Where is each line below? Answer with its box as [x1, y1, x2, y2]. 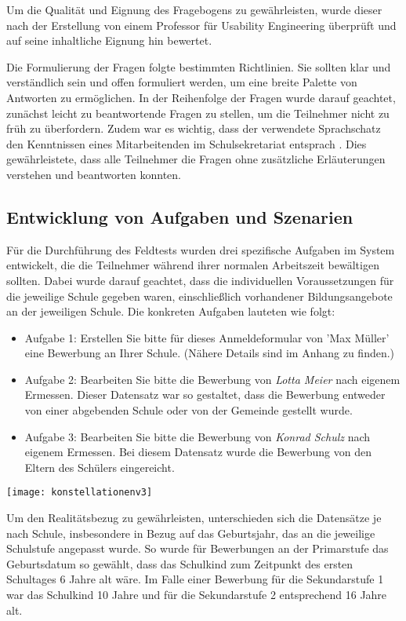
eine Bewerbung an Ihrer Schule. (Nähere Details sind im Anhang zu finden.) [24, 345, 395, 361]
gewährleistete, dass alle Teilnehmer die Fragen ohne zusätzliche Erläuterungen [6, 151, 386, 167]
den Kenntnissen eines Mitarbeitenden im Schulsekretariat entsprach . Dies [6, 135, 367, 152]
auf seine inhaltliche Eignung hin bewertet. [6, 32, 212, 49]
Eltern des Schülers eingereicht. [24, 458, 175, 475]
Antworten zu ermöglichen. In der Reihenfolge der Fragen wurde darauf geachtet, [6, 89, 396, 105]
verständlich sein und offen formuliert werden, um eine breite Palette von [6, 74, 357, 90]
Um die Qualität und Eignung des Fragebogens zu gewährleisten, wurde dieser [6, 2, 382, 17]
